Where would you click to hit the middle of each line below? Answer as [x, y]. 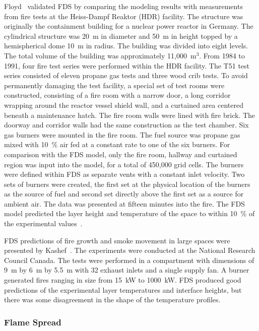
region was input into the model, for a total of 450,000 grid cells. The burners [124, 164]
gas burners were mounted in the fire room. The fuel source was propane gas [122, 134]
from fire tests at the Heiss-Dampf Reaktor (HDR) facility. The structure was [124, 16]
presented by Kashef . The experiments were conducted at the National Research [130, 250]
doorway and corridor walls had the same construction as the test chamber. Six [126, 125]
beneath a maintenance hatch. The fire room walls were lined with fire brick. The [130, 115]
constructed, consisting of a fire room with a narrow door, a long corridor [117, 95]
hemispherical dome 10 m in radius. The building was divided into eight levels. [126, 46]
